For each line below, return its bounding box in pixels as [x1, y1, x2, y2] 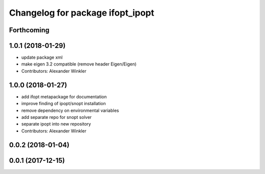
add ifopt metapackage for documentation [21, 93, 107, 100]
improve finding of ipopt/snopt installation [21, 101, 106, 107]
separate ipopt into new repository [21, 121, 91, 127]
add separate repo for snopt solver [21, 114, 92, 120]
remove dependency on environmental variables [21, 108, 119, 113]
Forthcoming [9, 26, 50, 34]
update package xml [21, 54, 63, 61]
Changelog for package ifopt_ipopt [9, 7, 155, 18]
